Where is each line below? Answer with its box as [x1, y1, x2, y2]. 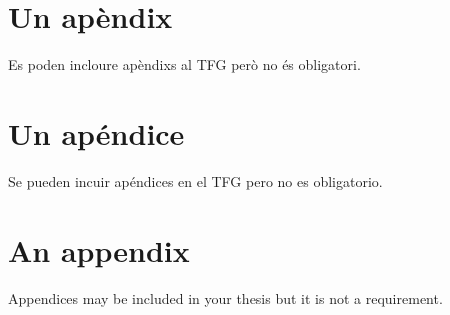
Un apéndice [8, 112, 185, 153]
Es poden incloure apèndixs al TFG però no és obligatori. [8, 54, 361, 75]
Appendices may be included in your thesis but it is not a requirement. [8, 287, 443, 308]
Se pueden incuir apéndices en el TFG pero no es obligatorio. [8, 170, 383, 191]
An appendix [8, 229, 190, 270]
